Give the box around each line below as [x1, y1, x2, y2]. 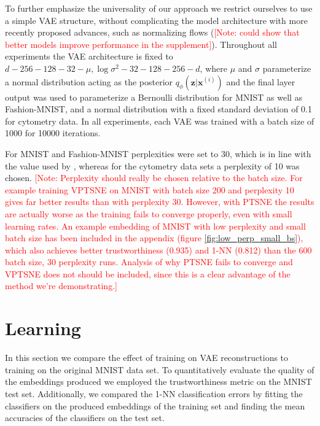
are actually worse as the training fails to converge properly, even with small [5, 207, 292, 220]
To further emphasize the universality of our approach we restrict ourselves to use [5, 2, 313, 14]
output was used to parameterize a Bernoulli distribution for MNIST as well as [5, 90, 303, 103]
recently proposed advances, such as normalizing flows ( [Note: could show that [5, 26, 300, 39]
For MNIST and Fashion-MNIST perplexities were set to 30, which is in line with [5, 147, 311, 160]
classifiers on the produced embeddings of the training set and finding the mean [5, 399, 305, 412]
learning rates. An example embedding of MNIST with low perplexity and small [5, 219, 306, 232]
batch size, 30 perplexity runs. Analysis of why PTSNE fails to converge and [5, 255, 293, 268]
